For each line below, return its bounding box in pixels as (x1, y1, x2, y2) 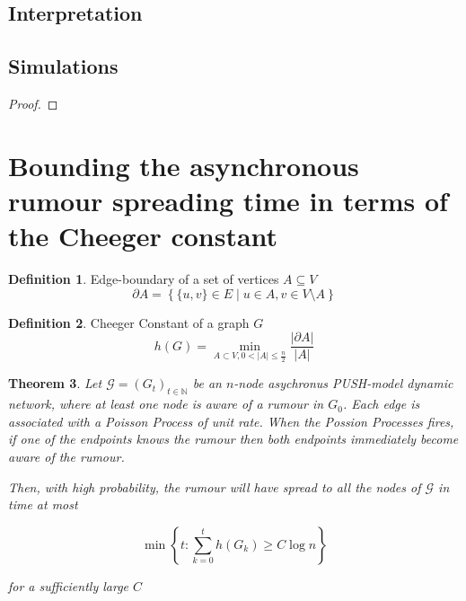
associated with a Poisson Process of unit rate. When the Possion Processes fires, (8, 411, 454, 430)
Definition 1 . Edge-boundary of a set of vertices (8, 270, 279, 288)
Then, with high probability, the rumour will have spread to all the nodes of (8, 477, 421, 496)
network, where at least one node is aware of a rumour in (8, 394, 324, 413)
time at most (8, 495, 78, 514)
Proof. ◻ (8, 93, 58, 112)
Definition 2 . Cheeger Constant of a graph (8, 313, 250, 331)
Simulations (8, 52, 119, 80)
